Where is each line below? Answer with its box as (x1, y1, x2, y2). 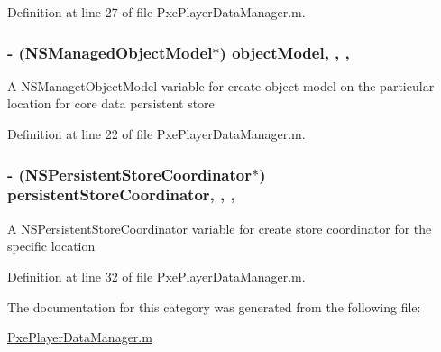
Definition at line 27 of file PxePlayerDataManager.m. (7, 3, 306, 21)
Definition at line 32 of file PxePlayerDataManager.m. (7, 266, 306, 285)
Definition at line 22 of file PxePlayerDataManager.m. (7, 125, 306, 143)
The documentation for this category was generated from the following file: (7, 297, 421, 316)
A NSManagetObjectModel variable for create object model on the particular (7, 76, 435, 95)
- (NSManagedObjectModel (7, 41, 213, 63)
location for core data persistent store (7, 94, 215, 113)
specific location (7, 236, 96, 255)
